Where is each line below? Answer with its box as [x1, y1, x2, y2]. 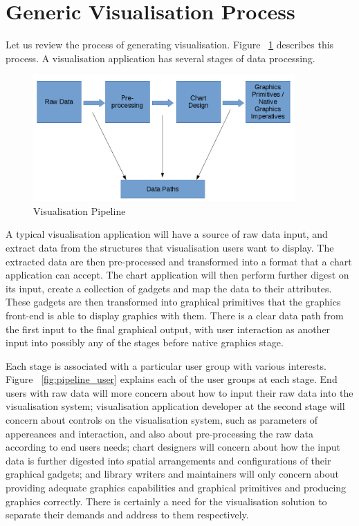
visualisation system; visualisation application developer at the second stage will [6, 399, 345, 413]
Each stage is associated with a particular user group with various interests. [6, 358, 326, 373]
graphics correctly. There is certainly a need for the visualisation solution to [6, 494, 327, 508]
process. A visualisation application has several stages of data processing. [6, 50, 315, 65]
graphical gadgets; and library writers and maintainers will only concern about [6, 467, 340, 481]
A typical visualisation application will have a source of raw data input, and [6, 227, 328, 241]
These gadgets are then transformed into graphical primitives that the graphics [6, 294, 341, 309]
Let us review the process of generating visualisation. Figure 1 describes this [6, 37, 334, 52]
